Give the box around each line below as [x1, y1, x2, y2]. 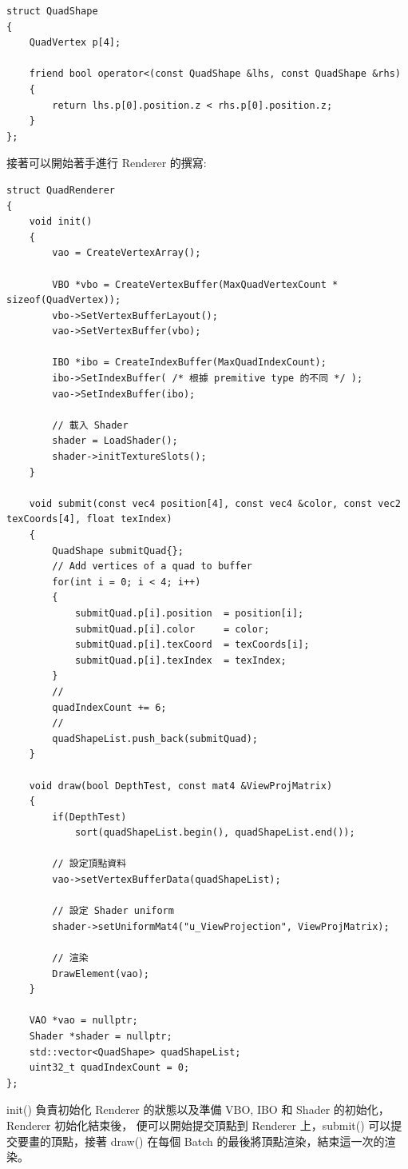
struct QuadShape [6, 6, 98, 17]
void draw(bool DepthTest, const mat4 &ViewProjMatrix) [29, 780, 333, 792]
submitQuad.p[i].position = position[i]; [74, 607, 304, 619]
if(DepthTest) [52, 811, 127, 823]
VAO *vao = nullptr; [29, 1015, 138, 1027]
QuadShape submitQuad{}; [52, 545, 184, 557]
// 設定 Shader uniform [52, 905, 174, 917]
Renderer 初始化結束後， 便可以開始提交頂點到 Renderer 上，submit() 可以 [6, 1116, 391, 1133]
